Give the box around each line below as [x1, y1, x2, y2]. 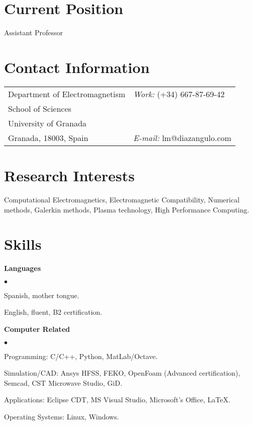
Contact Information [4, 56, 150, 77]
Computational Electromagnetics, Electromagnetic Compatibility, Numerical [4, 194, 240, 204]
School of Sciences [8, 102, 71, 114]
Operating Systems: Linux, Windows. [4, 411, 119, 422]
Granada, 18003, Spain [8, 131, 89, 144]
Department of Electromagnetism [8, 88, 126, 100]
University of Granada [8, 117, 87, 129]
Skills [4, 234, 42, 254]
